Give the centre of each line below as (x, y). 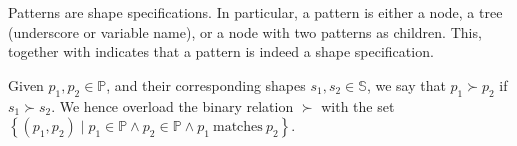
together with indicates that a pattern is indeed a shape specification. (221, 51)
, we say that (406, 84)
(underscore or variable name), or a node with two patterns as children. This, (245, 31)
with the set (358, 105)
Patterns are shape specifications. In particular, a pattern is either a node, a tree (255, 12)
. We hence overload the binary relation (172, 105)
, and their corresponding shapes (206, 84)
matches (237, 127)
